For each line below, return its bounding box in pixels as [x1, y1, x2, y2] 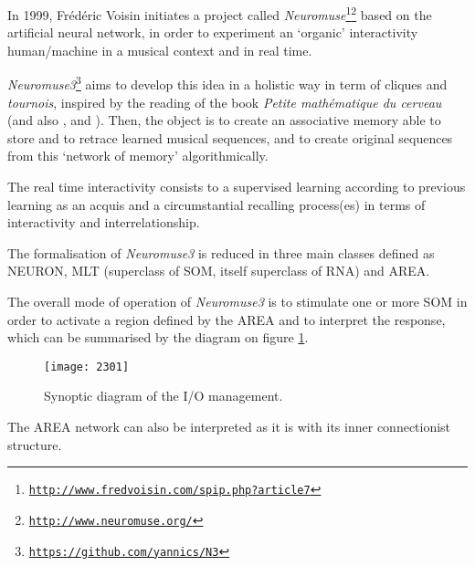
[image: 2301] [44, 360, 130, 373]
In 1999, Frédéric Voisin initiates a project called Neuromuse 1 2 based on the [7, 3, 432, 24]
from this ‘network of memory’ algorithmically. [7, 146, 269, 165]
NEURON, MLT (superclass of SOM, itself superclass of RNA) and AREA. [7, 261, 430, 280]
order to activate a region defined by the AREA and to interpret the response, [7, 309, 446, 329]
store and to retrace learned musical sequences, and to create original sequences [7, 128, 453, 147]
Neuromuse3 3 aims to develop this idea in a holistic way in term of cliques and [7, 72, 448, 94]
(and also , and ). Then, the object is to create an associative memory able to [7, 110, 441, 130]
